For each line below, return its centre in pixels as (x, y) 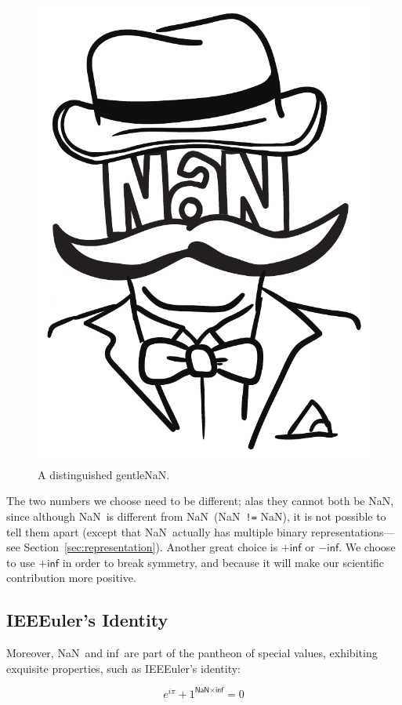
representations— (353, 531)
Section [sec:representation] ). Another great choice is (151, 547)
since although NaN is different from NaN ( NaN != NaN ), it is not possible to (196, 516)
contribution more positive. (71, 578)
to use (21, 562)
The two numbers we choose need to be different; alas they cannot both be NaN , (200, 501)
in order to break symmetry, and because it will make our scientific (223, 562)
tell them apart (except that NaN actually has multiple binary (157, 531)
